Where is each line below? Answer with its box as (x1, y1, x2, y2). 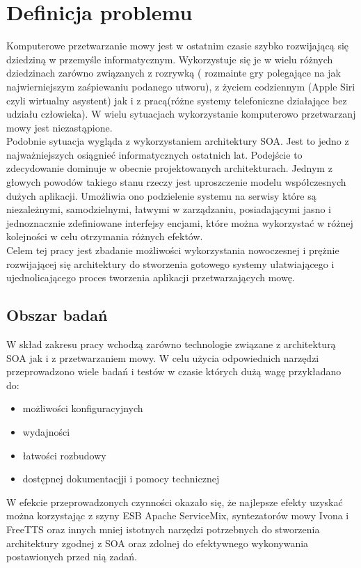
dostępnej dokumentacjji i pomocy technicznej (22, 471, 220, 486)
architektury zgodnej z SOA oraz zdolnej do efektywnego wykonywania (6, 535, 309, 550)
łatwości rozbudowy (22, 448, 106, 462)
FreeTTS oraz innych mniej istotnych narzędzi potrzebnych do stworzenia (6, 521, 320, 536)
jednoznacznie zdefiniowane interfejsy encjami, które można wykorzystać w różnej (6, 215, 353, 230)
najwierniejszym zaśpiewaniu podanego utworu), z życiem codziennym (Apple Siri (6, 79, 355, 93)
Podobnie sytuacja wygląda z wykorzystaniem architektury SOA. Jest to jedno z (6, 134, 349, 148)
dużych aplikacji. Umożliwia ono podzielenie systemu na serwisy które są (6, 188, 316, 203)
